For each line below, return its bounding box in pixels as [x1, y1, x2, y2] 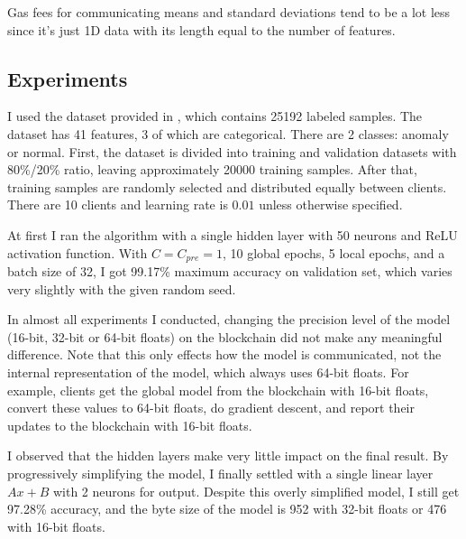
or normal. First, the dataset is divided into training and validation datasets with [7, 142, 457, 161]
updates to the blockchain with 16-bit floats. [7, 415, 252, 434]
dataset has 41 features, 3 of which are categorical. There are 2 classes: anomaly [7, 124, 449, 143]
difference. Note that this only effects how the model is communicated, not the [7, 345, 442, 364]
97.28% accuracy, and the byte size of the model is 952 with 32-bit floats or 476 [7, 499, 447, 518]
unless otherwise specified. [259, 195, 403, 214]
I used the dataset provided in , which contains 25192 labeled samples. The [7, 107, 423, 125]
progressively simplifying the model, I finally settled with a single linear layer [7, 463, 434, 482]
